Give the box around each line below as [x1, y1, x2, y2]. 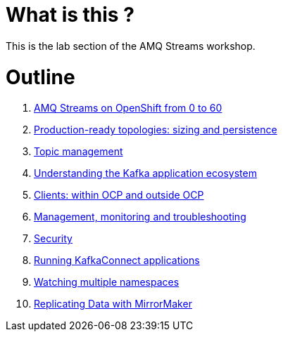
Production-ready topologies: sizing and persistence [34, 124, 277, 136]
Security [34, 232, 73, 245]
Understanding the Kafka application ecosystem [34, 167, 257, 180]
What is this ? [6, 3, 134, 27]
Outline [6, 65, 75, 89]
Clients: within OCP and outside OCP [34, 189, 204, 201]
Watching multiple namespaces [34, 276, 180, 289]
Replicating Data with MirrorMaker [34, 298, 192, 310]
